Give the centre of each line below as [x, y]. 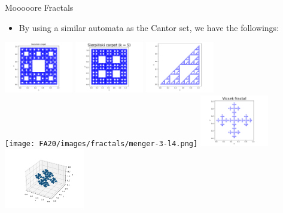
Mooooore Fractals [39, 7]
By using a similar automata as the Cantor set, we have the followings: [149, 27]
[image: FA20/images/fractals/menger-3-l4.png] [101, 143]
